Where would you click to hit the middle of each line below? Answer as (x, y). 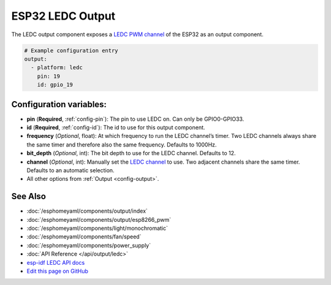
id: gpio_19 (55, 85)
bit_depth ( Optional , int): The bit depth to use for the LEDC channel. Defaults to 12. (131, 153)
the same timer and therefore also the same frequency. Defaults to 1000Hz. (122, 145)
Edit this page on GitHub (58, 271)
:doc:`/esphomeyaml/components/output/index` (87, 211)
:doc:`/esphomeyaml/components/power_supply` (89, 245)
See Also (29, 196)
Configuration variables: (59, 104)
